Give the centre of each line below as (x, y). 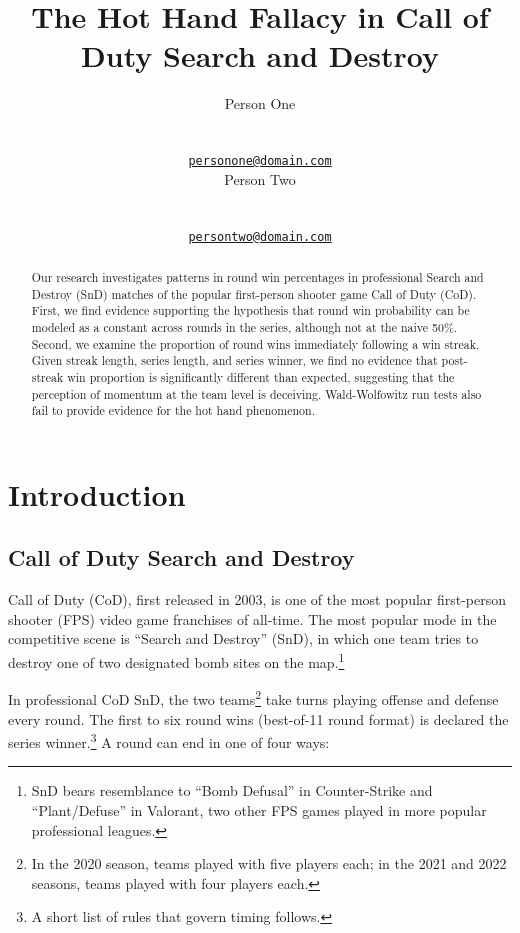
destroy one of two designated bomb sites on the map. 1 (176, 660)
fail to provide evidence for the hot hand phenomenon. (173, 410)
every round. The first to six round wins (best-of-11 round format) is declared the (258, 718)
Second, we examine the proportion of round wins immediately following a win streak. (255, 343)
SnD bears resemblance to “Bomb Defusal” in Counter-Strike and (232, 790)
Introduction (97, 493)
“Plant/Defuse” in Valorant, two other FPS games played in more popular (259, 810)
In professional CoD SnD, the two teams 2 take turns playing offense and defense (253, 697)
